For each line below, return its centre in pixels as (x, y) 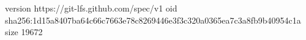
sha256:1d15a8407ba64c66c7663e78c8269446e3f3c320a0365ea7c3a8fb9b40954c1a (153, 20)
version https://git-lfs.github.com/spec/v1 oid (91, 8)
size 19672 (24, 32)
